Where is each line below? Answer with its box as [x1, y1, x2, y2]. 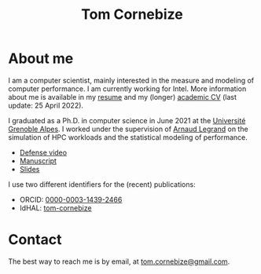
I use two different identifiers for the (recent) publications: [8, 179, 196, 189]
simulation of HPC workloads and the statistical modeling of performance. [8, 132, 248, 142]
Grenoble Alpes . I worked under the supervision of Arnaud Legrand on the [8, 124, 249, 133]
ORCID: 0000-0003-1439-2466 [19, 195, 123, 204]
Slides [19, 164, 40, 174]
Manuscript [19, 155, 57, 166]
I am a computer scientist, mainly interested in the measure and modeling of [8, 75, 255, 85]
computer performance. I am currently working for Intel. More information [8, 84, 247, 93]
